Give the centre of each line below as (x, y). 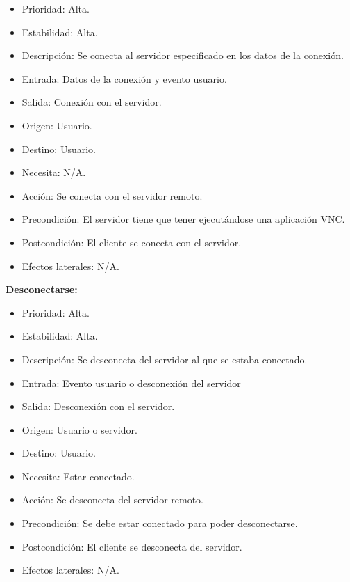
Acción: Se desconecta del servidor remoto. (112, 500)
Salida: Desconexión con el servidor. (98, 406)
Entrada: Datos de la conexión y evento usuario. (124, 78)
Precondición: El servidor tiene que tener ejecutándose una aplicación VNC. (183, 219)
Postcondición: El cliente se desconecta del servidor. (132, 546)
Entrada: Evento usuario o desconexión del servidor (131, 383)
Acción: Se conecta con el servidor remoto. (112, 195)
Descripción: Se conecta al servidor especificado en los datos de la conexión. (183, 55)
